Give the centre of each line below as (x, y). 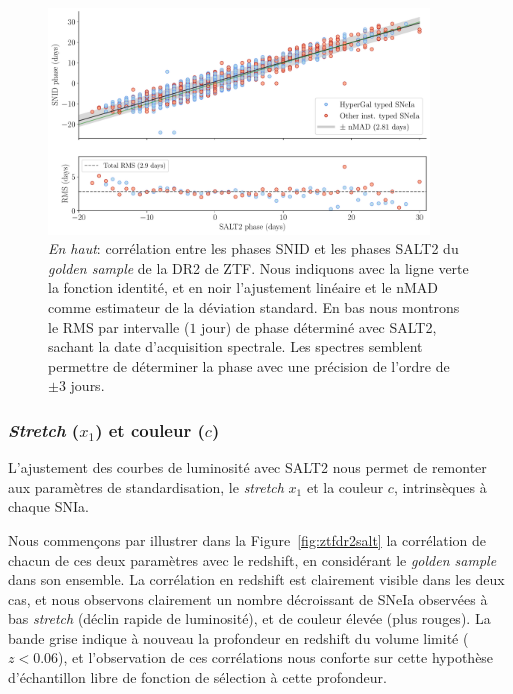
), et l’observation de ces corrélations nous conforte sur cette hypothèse (276, 657)
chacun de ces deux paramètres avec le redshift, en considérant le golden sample (252, 559)
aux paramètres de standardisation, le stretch (146, 486)
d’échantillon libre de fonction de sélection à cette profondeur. (197, 677)
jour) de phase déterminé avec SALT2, (319, 326)
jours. (87, 385)
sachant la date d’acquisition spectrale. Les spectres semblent (235, 346)
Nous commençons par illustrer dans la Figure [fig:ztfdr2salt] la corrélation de (247, 539)
